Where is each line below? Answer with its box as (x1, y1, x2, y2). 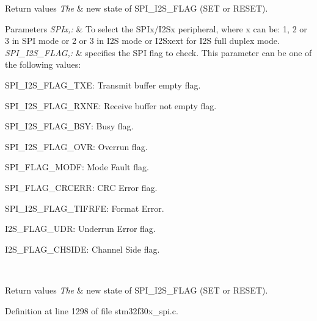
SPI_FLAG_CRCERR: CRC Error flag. (5, 181, 158, 193)
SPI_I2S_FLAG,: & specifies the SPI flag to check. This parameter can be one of (5, 46, 312, 59)
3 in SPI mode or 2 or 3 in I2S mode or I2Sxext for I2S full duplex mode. (5, 34, 280, 47)
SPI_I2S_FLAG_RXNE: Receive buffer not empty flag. (5, 99, 217, 112)
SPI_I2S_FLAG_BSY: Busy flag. (5, 120, 134, 132)
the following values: (5, 58, 81, 71)
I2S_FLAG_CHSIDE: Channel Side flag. (5, 242, 160, 255)
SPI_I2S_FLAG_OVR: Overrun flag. (5, 140, 148, 153)
